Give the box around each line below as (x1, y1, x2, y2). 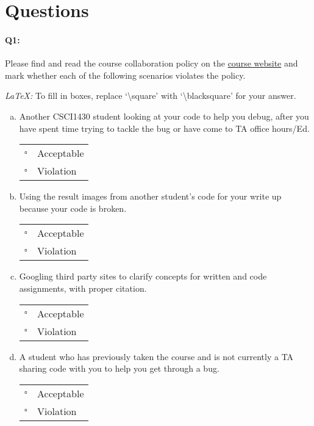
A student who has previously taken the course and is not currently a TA (19, 350, 294, 363)
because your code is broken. (19, 201, 127, 214)
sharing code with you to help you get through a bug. (19, 362, 219, 375)
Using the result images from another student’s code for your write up (19, 190, 282, 203)
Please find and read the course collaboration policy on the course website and (5, 57, 298, 70)
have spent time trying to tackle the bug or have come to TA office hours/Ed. (19, 121, 310, 134)
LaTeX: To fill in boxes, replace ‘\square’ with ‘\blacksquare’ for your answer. (5, 89, 296, 102)
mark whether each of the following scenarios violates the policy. (5, 68, 246, 81)
